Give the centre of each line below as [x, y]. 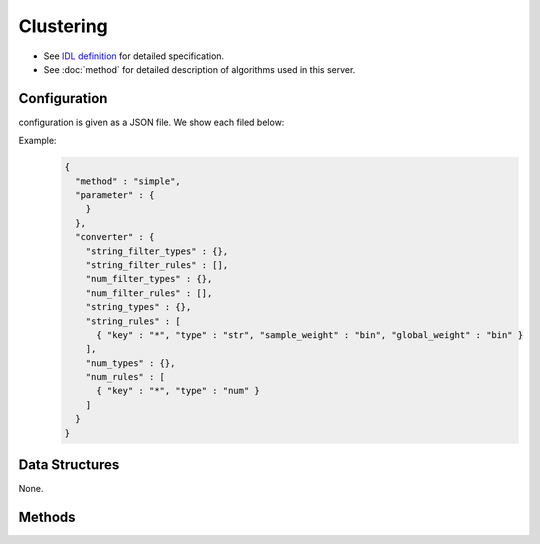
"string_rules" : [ [133, 321]
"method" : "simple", [128, 181]
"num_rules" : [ [125, 377]
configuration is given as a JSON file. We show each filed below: [151, 122]
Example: [37, 141]
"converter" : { [115, 237]
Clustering [63, 26]
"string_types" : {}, [138, 307]
